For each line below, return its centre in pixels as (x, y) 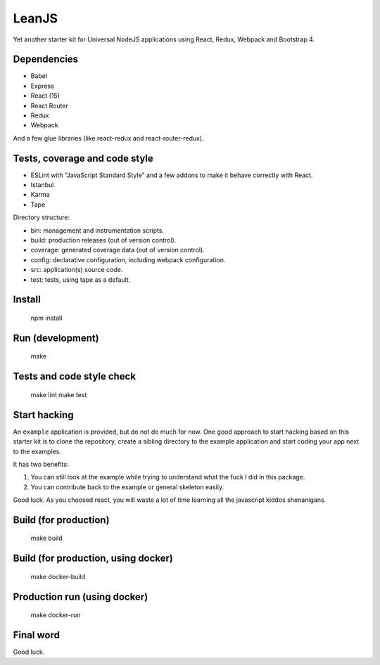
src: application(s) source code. (77, 270)
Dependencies (46, 59)
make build (46, 538)
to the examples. (37, 451)
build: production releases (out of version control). (103, 240)
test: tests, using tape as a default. (81, 279)
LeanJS (36, 18)
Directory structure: (42, 217)
